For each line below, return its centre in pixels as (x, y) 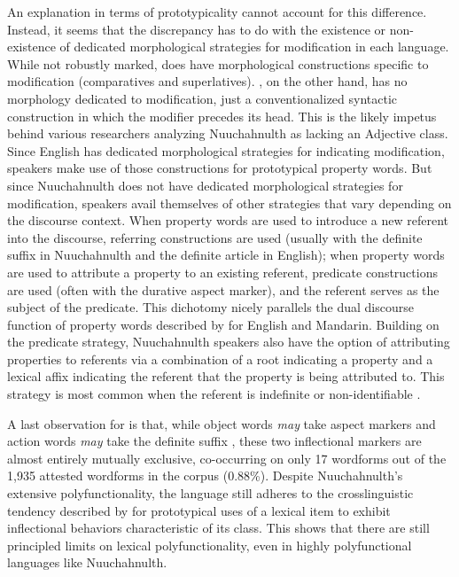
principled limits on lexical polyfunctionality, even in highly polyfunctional (210, 545)
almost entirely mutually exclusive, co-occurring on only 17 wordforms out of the (227, 458)
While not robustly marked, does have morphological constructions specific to (218, 63)
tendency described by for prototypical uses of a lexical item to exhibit (199, 510)
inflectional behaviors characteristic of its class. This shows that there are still (218, 528)
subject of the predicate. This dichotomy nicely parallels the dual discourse (211, 307)
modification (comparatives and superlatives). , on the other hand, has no (207, 81)
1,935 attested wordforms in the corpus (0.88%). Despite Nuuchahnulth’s (205, 476)
